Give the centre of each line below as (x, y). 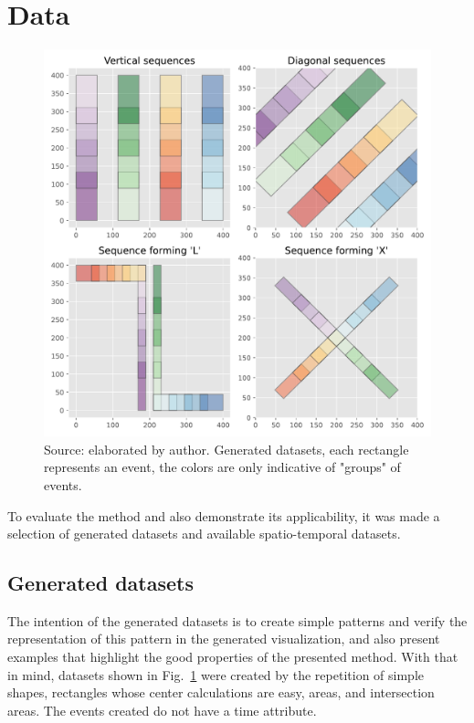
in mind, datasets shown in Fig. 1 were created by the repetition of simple (216, 674)
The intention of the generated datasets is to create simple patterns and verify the (237, 620)
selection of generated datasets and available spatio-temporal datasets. (204, 534)
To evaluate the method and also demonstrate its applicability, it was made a (224, 515)
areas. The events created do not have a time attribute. (162, 710)
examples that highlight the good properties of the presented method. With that (233, 657)
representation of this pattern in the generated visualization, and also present (224, 639)
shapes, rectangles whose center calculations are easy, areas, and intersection (221, 692)
